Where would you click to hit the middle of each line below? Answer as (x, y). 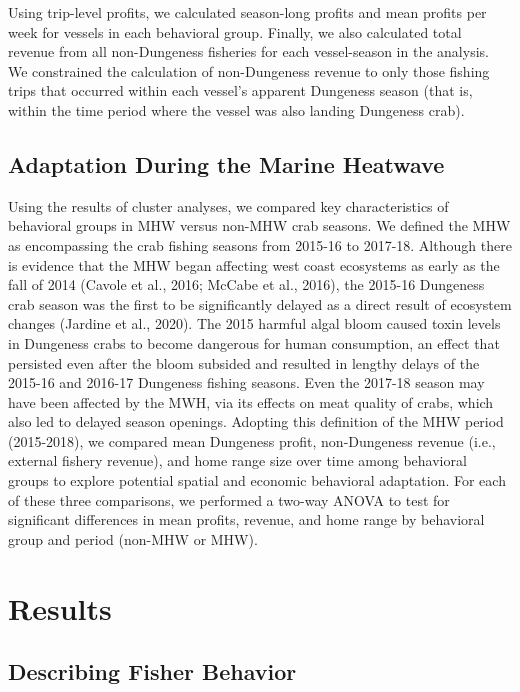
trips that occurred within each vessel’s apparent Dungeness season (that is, (240, 90)
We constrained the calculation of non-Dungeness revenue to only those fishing (249, 70)
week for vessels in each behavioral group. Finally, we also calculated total (235, 31)
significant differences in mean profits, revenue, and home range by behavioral (246, 519)
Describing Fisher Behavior (152, 671)
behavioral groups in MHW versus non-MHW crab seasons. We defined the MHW (259, 225)
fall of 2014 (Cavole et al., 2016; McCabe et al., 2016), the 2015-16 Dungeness (246, 284)
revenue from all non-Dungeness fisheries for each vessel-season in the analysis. (248, 51)
